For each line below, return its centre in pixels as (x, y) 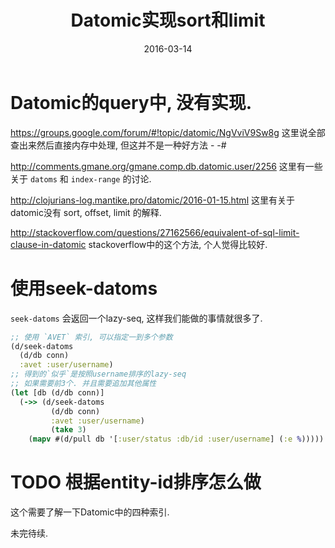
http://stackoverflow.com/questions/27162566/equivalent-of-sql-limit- (155, 232)
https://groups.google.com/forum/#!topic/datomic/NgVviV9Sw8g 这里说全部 (168, 132)
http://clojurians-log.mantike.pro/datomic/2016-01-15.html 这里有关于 (152, 200)
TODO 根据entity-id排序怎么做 (136, 482)
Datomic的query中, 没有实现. (131, 102)
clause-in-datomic (48, 244)
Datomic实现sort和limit (168, 20)
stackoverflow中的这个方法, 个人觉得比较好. (178, 244)
